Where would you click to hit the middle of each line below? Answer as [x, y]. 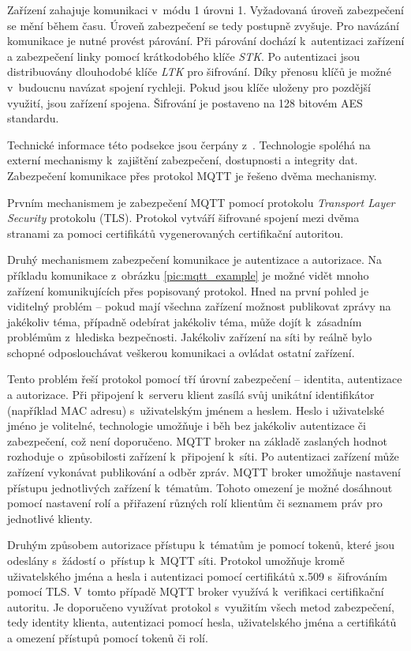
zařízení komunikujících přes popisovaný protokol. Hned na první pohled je [188, 290]
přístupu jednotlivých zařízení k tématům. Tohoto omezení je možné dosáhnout [200, 487]
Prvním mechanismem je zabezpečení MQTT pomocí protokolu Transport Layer [201, 202]
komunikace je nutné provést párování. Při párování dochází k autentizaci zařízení [206, 41]
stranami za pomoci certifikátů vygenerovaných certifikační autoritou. [176, 233]
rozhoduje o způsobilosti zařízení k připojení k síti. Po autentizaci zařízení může [203, 456]
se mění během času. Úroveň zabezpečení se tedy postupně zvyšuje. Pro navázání [203, 25]
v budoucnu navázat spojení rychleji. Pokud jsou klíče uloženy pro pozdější [189, 87]
